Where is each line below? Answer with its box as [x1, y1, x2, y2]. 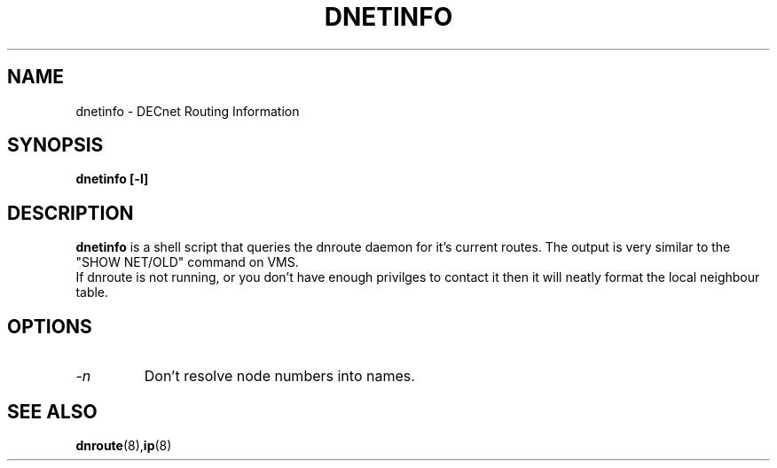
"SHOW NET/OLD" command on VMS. [75, 254, 299, 270]
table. [75, 285, 109, 300]
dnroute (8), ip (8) [75, 437, 172, 453]
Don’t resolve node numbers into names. [144, 367, 415, 386]
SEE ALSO [7, 400, 98, 423]
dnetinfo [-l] [75, 171, 149, 187]
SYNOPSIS [7, 134, 104, 157]
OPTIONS [7, 315, 92, 338]
